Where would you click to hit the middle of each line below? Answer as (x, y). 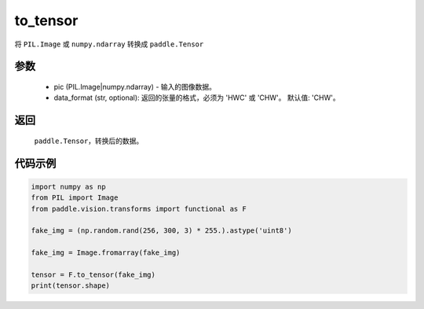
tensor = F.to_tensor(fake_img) (93, 274)
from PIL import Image (75, 198)
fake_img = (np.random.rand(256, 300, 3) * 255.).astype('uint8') (161, 231)
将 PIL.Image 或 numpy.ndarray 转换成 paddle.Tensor (109, 44)
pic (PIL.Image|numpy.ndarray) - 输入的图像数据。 (135, 86)
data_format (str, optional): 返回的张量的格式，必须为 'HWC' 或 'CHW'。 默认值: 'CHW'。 (197, 97)
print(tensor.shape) (70, 286)
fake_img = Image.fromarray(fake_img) (106, 253)
